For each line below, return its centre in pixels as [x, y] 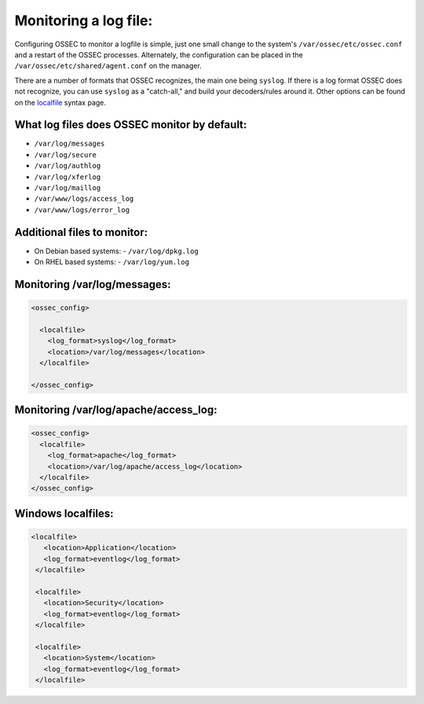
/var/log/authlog [68, 166]
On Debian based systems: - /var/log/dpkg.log [117, 251]
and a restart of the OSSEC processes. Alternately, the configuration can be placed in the [159, 54]
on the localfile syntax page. [60, 102]
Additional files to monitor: [81, 232]
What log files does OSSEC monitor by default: [131, 125]
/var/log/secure [66, 155]
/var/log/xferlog [68, 177]
